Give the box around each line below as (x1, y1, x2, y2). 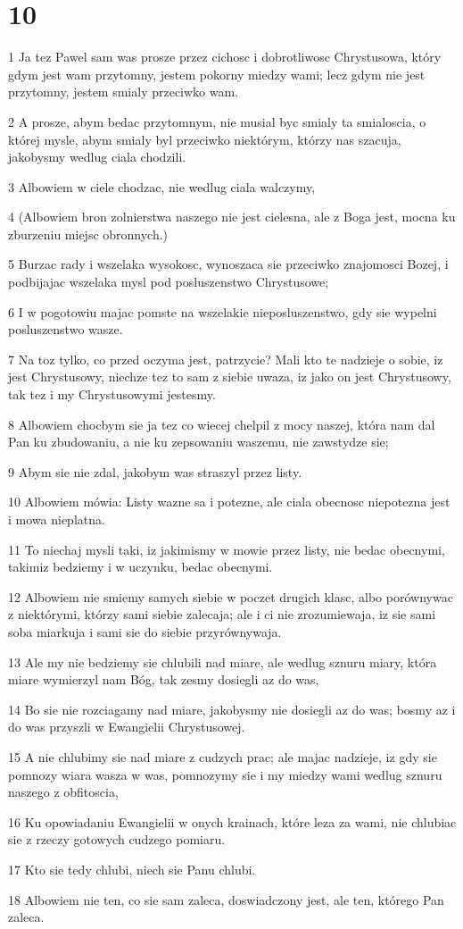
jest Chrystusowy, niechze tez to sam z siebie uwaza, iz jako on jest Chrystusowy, (8, 367, 451, 386)
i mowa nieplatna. (8, 510, 105, 528)
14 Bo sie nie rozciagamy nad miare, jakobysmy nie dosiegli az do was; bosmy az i (8, 699, 456, 718)
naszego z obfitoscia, (8, 783, 119, 801)
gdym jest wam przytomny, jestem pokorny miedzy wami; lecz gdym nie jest (8, 64, 426, 83)
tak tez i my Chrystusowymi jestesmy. (8, 385, 216, 404)
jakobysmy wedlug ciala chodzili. (8, 147, 186, 166)
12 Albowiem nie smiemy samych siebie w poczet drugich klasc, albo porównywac (8, 587, 453, 606)
